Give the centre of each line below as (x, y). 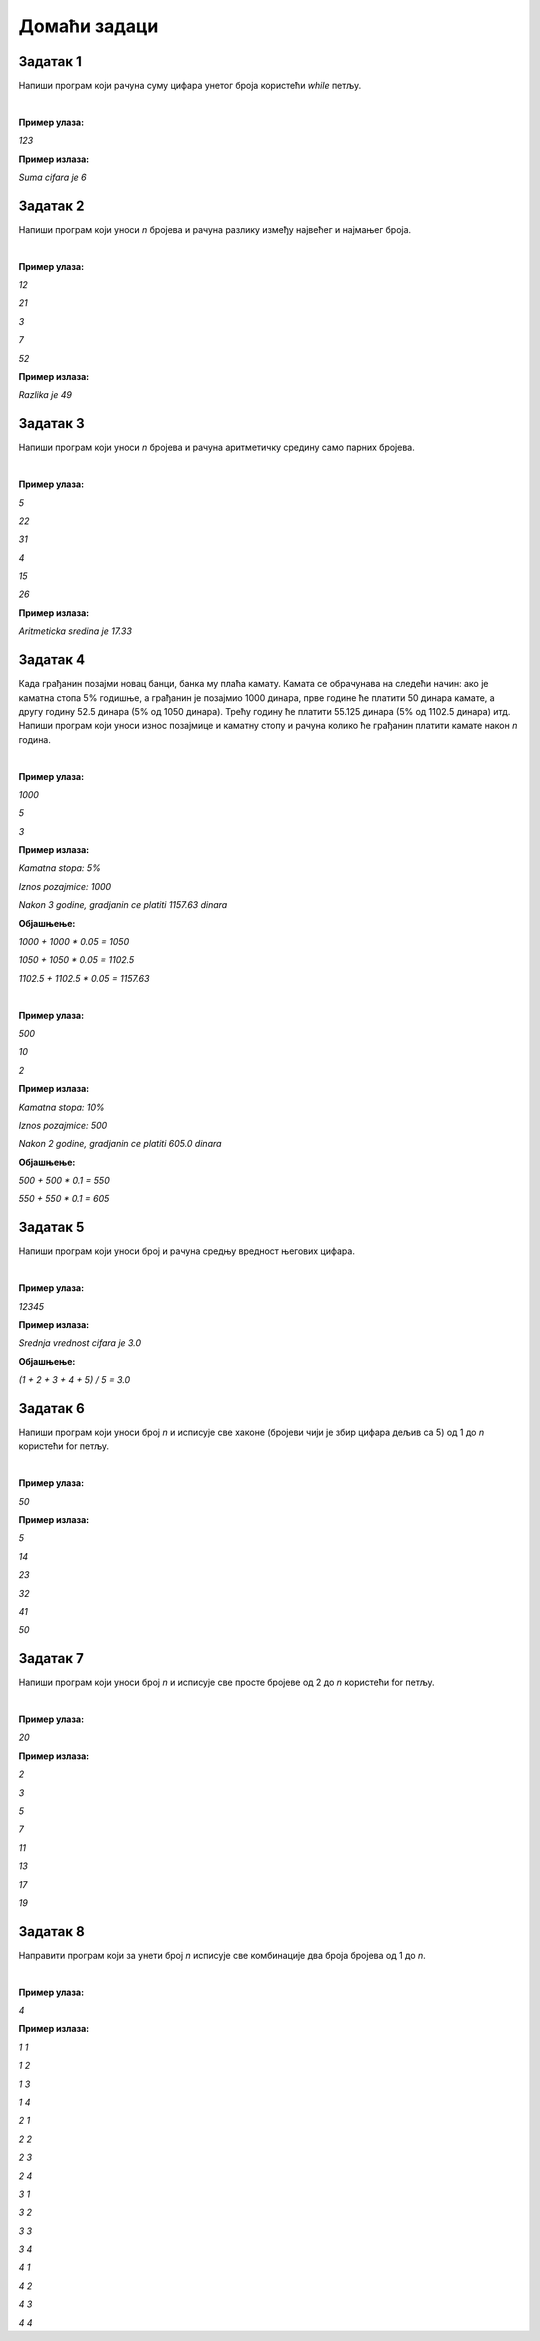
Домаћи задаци (88, 26)
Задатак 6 (51, 1408)
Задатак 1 (50, 61)
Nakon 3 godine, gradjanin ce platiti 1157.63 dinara (123, 905)
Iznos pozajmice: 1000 (65, 886)
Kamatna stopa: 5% (60, 868)
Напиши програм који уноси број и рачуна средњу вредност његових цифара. (186, 1251)
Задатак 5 (51, 1227)
